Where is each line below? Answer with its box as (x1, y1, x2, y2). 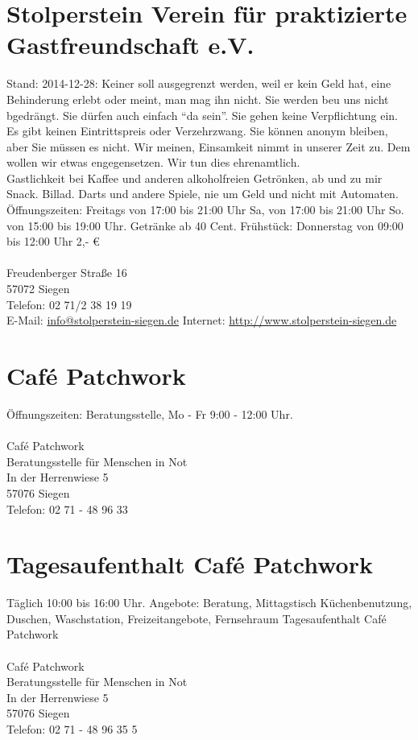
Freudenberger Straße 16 (6, 264, 127, 281)
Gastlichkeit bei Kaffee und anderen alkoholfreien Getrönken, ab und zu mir (6, 169, 383, 186)
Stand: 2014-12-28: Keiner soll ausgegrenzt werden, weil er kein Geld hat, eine (6, 75, 391, 92)
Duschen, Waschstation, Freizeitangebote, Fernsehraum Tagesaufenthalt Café (6, 610, 387, 626)
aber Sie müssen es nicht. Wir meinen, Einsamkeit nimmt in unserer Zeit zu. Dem (6, 138, 411, 155)
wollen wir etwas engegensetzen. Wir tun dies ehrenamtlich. (6, 154, 300, 171)
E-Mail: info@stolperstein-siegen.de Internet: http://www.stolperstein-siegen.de (6, 312, 397, 329)
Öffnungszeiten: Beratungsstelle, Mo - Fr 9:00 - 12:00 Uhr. (6, 405, 293, 422)
